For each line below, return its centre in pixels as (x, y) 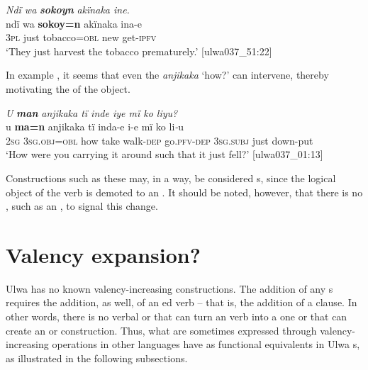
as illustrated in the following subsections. (97, 358)
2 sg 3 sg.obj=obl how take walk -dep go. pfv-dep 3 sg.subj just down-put (160, 140)
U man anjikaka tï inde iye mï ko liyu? (92, 112)
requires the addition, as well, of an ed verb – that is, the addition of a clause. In (182, 302)
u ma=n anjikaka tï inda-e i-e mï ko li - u (95, 127)
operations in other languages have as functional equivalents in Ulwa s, (206, 344)
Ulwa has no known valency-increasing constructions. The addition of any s (169, 288)
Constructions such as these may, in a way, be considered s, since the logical (171, 178)
